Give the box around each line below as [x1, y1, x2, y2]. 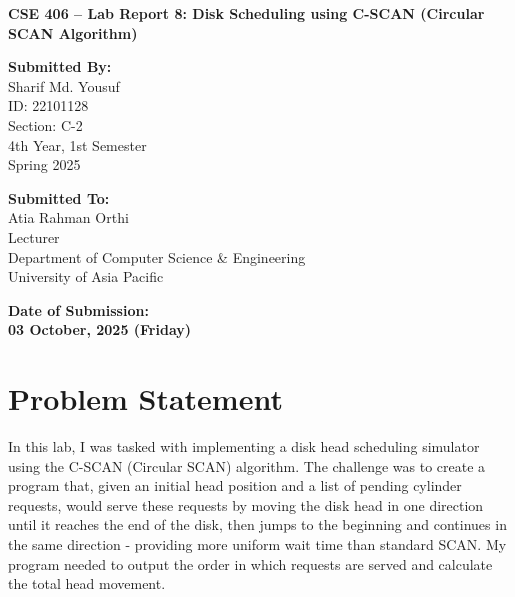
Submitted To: [8, 187, 110, 208]
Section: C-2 [8, 114, 83, 135]
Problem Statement [8, 378, 283, 419]
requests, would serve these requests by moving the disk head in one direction [8, 494, 484, 515]
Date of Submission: [8, 299, 149, 320]
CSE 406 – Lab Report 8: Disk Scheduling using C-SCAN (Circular [8, 3, 485, 23]
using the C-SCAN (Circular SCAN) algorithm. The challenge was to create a [8, 455, 486, 476]
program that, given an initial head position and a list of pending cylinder [8, 475, 462, 496]
